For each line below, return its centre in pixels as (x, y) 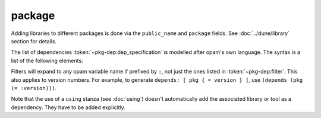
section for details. (34, 41)
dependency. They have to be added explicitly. (68, 107)
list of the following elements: (47, 60)
